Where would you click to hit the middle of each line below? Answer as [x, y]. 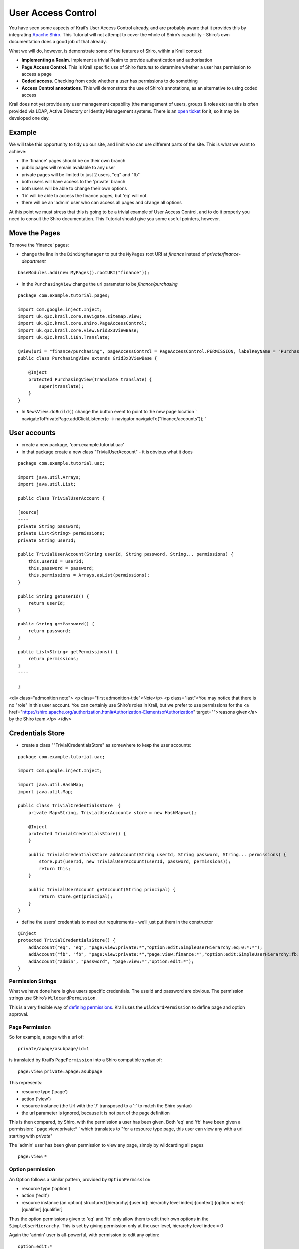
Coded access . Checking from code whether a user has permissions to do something [110, 81]
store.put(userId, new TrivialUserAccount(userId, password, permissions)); [135, 862]
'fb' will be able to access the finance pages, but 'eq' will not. [85, 195]
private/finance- [224, 254]
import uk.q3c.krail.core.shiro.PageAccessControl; [82, 323]
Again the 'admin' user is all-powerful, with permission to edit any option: [84, 1235]
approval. [19, 1014]
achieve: [18, 151]
